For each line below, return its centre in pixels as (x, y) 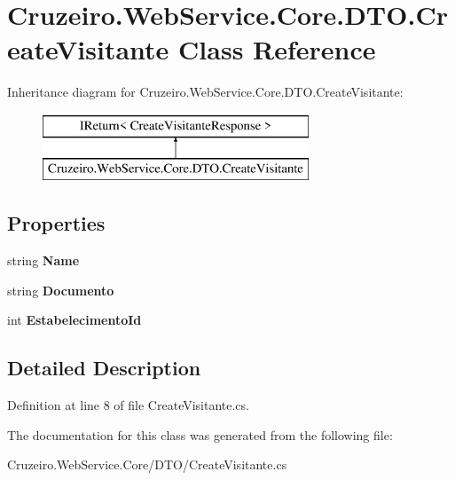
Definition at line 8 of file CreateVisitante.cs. (128, 405)
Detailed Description (104, 368)
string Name (43, 260)
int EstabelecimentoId (75, 320)
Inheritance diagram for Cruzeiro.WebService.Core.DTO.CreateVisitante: (205, 92)
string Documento (61, 290)
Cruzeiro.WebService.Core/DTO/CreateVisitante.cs (147, 464)
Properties (56, 223)
